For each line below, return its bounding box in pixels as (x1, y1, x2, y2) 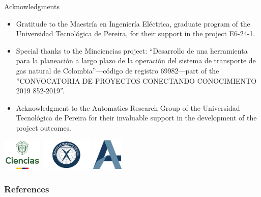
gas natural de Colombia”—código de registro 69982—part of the (16, 65, 219, 76)
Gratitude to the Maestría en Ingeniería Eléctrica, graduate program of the (16, 18, 250, 29)
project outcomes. (16, 122, 72, 133)
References (4, 182, 49, 195)
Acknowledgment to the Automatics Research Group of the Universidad (16, 102, 240, 113)
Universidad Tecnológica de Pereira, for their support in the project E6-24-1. (16, 28, 255, 39)
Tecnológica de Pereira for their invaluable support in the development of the (16, 112, 257, 123)
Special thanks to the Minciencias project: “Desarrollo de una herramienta (16, 45, 248, 56)
